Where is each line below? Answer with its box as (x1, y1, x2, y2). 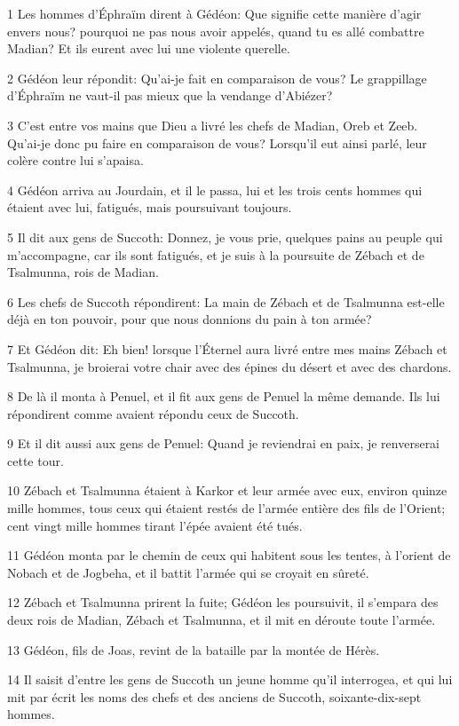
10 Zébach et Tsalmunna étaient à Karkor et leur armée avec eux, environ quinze (7, 481, 447, 500)
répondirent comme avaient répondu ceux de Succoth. (7, 404, 299, 422)
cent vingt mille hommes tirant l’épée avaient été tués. (7, 516, 303, 534)
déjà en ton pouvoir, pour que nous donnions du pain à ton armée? (7, 310, 372, 328)
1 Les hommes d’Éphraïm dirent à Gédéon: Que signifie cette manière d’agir (7, 4, 422, 22)
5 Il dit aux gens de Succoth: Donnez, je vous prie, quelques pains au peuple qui (7, 227, 443, 246)
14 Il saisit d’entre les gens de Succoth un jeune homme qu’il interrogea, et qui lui (7, 670, 453, 689)
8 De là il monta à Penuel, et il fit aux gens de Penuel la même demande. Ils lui (7, 387, 440, 406)
